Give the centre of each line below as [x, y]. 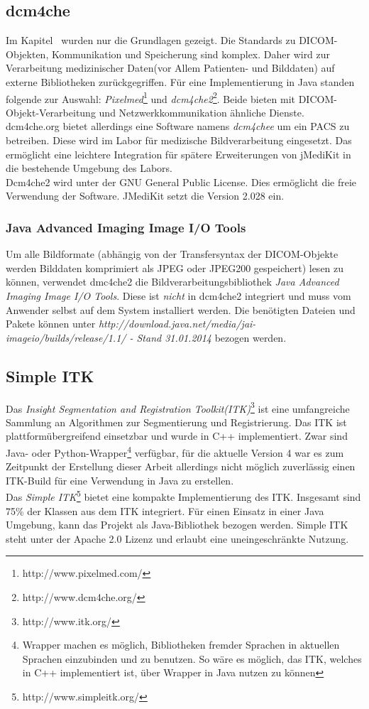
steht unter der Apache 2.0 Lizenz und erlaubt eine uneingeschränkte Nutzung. [177, 538]
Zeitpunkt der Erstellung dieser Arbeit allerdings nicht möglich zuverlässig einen [181, 466]
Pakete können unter [51, 324]
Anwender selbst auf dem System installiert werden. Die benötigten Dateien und [181, 309]
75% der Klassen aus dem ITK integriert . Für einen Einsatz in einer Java [165, 510]
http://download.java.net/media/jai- [177, 324]
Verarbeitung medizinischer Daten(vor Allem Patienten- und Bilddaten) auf [170, 68]
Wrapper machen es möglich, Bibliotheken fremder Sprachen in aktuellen [181, 645]
